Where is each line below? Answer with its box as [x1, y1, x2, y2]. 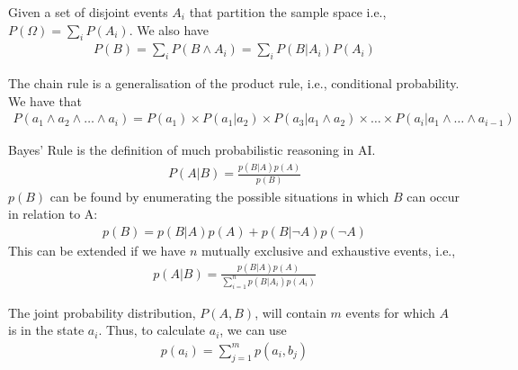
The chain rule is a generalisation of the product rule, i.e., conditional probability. [8, 74, 460, 93]
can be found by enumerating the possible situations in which [49, 186, 389, 205]
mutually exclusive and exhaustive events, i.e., [201, 240, 456, 259]
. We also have [129, 20, 210, 39]
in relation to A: [8, 204, 98, 223]
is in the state [8, 320, 85, 339]
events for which [345, 302, 435, 321]
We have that [8, 91, 83, 110]
